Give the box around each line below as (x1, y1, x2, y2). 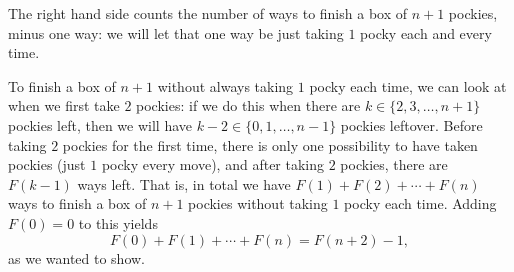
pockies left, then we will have (8, 114, 193, 135)
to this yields (78, 212, 158, 233)
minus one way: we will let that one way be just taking (8, 22, 344, 43)
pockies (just (8, 154, 86, 175)
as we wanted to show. (8, 247, 146, 268)
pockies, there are (340, 154, 448, 175)
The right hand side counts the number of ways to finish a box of (8, 3, 407, 23)
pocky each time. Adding (344, 193, 497, 214)
